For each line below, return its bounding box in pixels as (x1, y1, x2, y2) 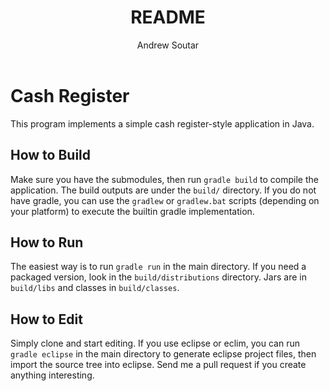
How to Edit (10, 311, 83, 328)
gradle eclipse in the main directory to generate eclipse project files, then (10, 348, 317, 360)
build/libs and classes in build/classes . (10, 282, 180, 294)
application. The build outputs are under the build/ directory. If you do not (10, 184, 317, 196)
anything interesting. (10, 369, 95, 381)
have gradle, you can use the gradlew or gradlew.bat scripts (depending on (10, 194, 320, 206)
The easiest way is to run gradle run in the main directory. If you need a (10, 261, 307, 273)
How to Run (10, 234, 84, 251)
